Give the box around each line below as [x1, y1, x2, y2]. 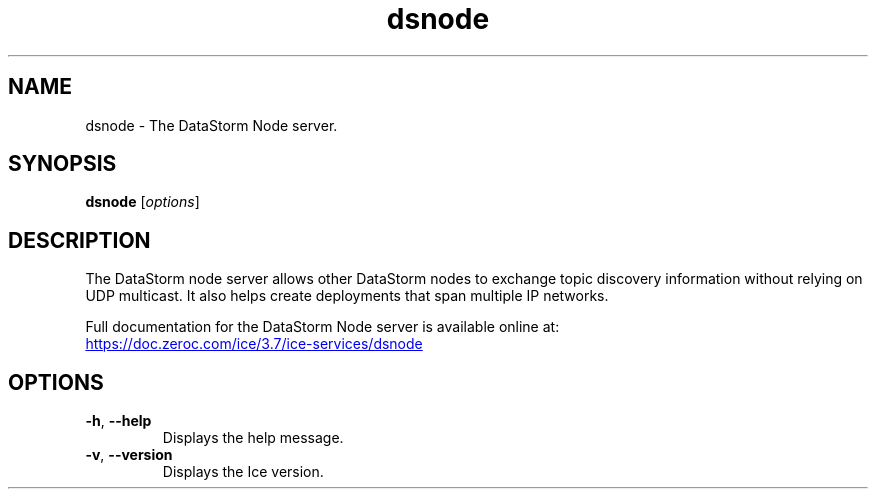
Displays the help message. [162, 429, 344, 447]
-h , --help [85, 412, 152, 430]
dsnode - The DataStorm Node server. [85, 116, 338, 134]
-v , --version [85, 446, 173, 464]
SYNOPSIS [8, 151, 117, 177]
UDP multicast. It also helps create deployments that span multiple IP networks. [85, 287, 609, 305]
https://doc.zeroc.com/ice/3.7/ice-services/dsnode [85, 335, 423, 353]
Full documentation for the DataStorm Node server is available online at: [85, 318, 560, 336]
